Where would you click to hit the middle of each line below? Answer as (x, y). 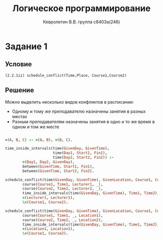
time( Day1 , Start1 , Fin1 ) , (80, 153)
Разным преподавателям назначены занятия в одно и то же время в (83, 121)
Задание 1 (26, 46)
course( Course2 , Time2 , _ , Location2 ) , (63, 220)
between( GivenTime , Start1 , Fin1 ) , (58, 166)
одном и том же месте (36, 127)
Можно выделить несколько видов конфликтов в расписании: (70, 102)
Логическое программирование (81, 8)
